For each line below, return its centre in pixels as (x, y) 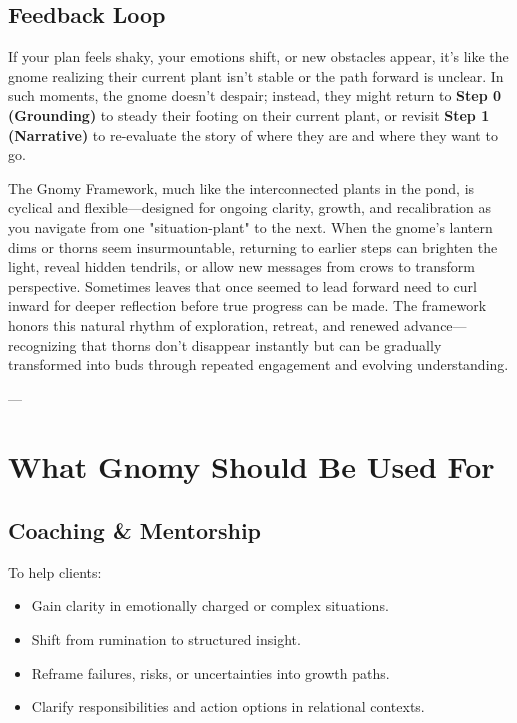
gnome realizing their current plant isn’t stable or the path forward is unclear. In (256, 75)
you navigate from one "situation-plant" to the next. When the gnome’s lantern (250, 226)
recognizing (42, 344)
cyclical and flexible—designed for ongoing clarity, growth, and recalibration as (250, 207)
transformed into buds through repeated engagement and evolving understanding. (258, 364)
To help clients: (55, 571)
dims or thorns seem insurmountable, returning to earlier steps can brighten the (253, 246)
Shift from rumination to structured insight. (166, 639)
